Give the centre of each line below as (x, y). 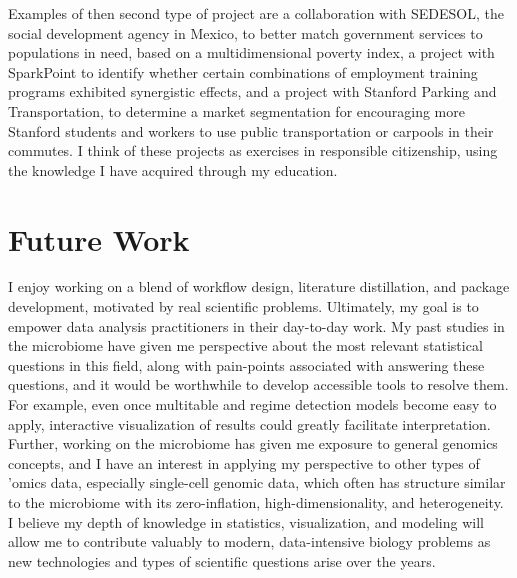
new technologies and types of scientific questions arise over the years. (222, 560)
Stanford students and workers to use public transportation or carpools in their (251, 130)
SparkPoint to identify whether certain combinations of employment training (243, 71)
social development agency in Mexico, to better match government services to (245, 32)
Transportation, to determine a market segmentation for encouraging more (236, 110)
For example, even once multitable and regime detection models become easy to (252, 404)
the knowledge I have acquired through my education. (173, 169)
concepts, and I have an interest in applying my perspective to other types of (244, 462)
